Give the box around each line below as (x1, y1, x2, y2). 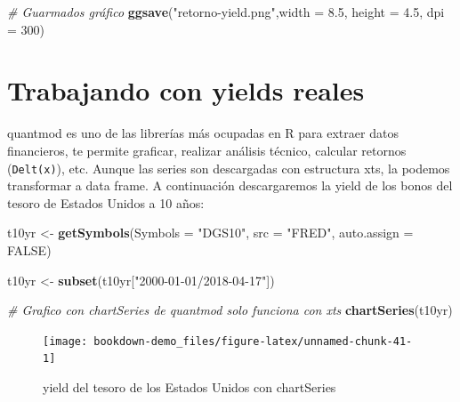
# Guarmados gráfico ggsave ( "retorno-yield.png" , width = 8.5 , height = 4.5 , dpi (7, 3, 445, 20)
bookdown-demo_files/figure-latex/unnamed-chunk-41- (93, 334, 413, 348)
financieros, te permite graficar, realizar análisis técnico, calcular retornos (7, 141, 407, 159)
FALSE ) (7, 240, 52, 259)
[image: (43, 334, 88, 348)
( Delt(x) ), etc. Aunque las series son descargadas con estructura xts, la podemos (7, 158, 450, 177)
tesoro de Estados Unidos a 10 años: (7, 193, 205, 212)
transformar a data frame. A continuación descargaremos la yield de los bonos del (7, 176, 453, 195)
